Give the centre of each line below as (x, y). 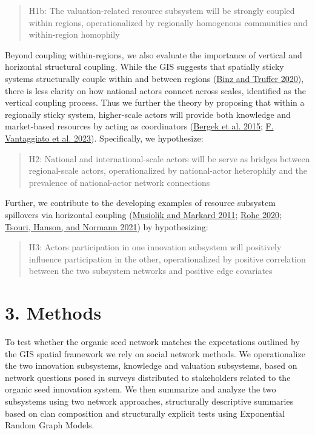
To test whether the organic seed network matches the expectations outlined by (152, 341)
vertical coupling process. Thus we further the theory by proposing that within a (155, 102)
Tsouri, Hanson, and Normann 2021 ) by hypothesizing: (107, 226)
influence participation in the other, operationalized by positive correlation (167, 259)
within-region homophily (74, 34)
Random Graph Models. (50, 425)
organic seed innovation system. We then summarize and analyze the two (141, 389)
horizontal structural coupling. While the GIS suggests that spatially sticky (144, 67)
